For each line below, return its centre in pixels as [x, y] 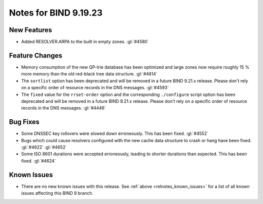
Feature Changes [36, 55]
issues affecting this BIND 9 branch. [57, 193]
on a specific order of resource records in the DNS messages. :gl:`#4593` [95, 88]
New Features [30, 30]
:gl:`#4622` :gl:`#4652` [44, 147]
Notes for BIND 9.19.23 [56, 13]
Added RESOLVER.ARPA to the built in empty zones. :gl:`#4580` [85, 42]
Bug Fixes [24, 122]
